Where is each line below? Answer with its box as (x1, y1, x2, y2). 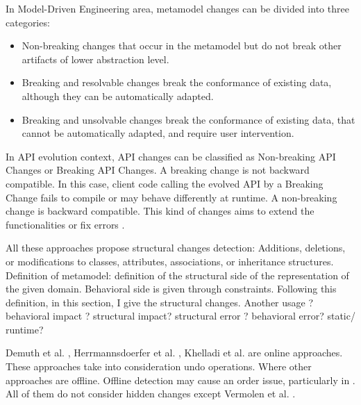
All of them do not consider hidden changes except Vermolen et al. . (6, 386, 296, 401)
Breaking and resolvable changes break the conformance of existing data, (22, 75, 332, 90)
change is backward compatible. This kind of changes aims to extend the (6, 204, 314, 218)
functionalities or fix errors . (6, 217, 125, 231)
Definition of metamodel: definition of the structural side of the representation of (6, 267, 349, 282)
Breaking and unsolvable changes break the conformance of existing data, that (22, 112, 355, 126)
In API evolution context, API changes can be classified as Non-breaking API (6, 149, 336, 163)
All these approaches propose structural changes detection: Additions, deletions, (6, 240, 346, 255)
